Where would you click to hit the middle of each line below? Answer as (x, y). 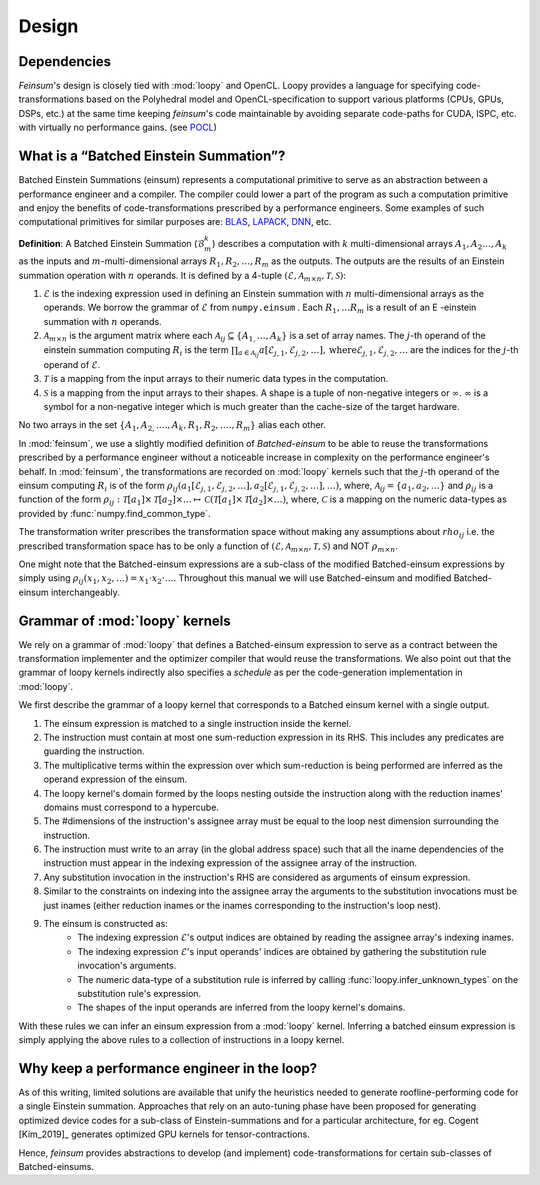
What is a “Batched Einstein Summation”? (152, 156)
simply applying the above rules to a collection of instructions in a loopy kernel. (181, 1040)
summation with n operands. (102, 321)
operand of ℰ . (72, 364)
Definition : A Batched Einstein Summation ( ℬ (111, 243)
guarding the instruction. (94, 751)
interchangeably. (85, 592)
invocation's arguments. (127, 966)
